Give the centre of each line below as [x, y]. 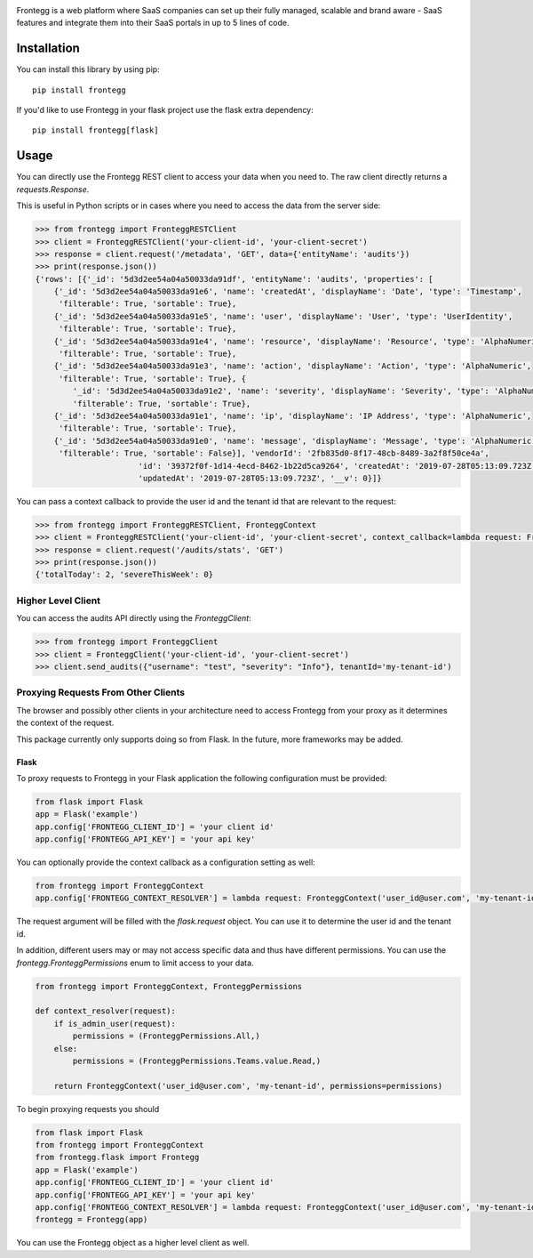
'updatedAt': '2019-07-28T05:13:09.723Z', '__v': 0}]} [260, 478]
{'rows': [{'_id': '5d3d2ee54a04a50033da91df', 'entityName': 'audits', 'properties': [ [235, 279]
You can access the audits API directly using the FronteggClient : [134, 618]
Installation [48, 48]
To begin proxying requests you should [88, 1109]
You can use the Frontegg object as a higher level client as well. [133, 1243]
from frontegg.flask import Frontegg [117, 1157]
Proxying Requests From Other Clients [101, 692]
